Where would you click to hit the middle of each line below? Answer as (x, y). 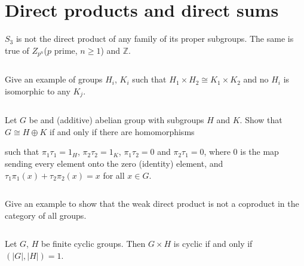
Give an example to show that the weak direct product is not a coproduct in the (152, 204)
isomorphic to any (38, 91)
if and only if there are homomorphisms (122, 131)
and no (256, 79)
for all (114, 175)
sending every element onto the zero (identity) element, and (114, 163)
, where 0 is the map (241, 152)
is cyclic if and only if (213, 244)
